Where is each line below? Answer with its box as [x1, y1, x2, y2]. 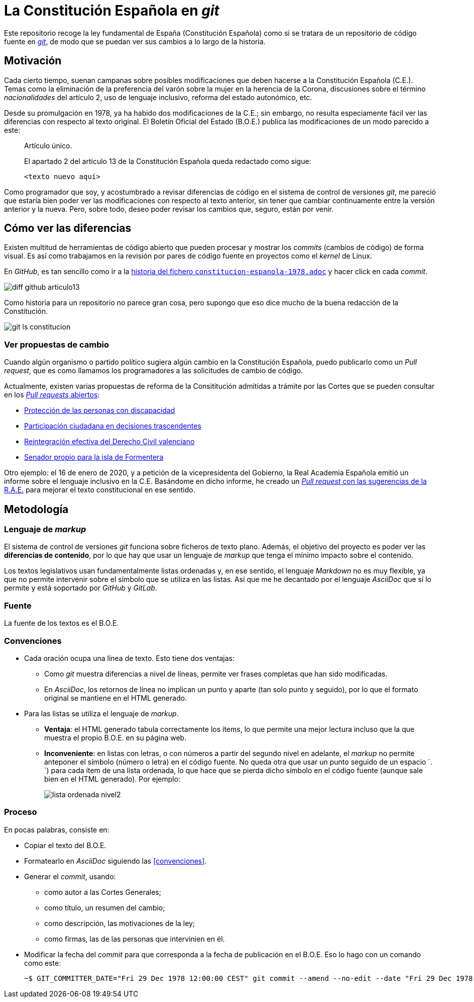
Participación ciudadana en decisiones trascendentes [24, 422, 201, 431]
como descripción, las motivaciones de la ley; [44, 919, 195, 928]
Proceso [4, 807, 37, 817]
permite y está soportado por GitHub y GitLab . [4, 583, 158, 593]
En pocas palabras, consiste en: [4, 825, 109, 834]
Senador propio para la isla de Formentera [24, 453, 164, 462]
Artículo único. [24, 141, 72, 150]
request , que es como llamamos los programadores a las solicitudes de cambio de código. [4, 366, 303, 375]
